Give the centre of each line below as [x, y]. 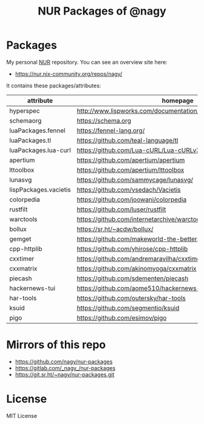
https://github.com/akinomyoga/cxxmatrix [137, 268]
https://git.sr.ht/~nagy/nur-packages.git [65, 374]
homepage [178, 100]
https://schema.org [104, 121]
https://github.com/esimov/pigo [122, 318]
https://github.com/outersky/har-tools [131, 298]
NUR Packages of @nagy [102, 11]
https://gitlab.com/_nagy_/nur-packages [65, 368]
